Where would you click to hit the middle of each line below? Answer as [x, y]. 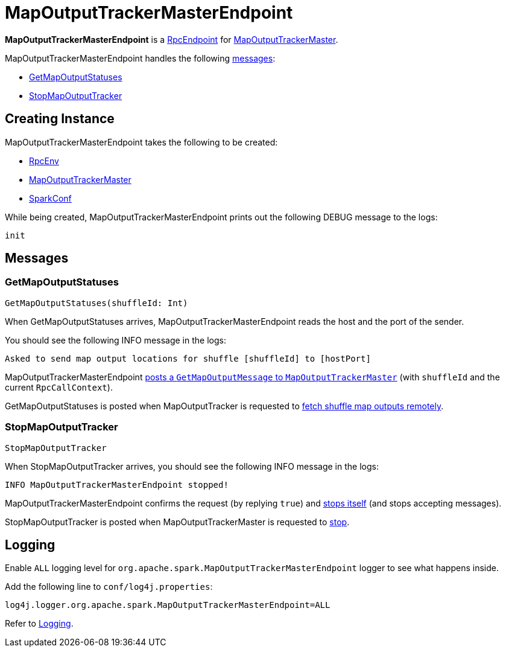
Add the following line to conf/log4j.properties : [109, 587]
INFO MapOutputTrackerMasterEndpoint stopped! [117, 484]
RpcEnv [44, 161]
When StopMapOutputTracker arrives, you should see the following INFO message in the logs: [192, 466]
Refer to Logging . [39, 624]
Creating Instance [60, 119]
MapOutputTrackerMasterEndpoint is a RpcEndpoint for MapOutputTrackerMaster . [172, 39]
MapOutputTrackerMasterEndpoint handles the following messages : [140, 58]
